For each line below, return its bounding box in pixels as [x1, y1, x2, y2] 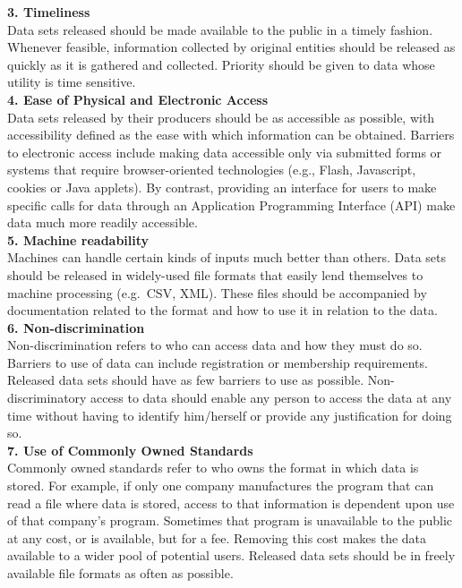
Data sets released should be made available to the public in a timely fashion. [7, 20, 433, 38]
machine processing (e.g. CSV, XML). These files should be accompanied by [7, 283, 427, 302]
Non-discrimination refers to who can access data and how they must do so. [7, 336, 423, 354]
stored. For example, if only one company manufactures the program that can [7, 476, 434, 495]
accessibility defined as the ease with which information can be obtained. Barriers [7, 125, 455, 144]
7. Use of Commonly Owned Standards [7, 440, 253, 459]
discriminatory [7, 388, 87, 407]
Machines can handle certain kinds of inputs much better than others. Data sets [7, 248, 446, 267]
